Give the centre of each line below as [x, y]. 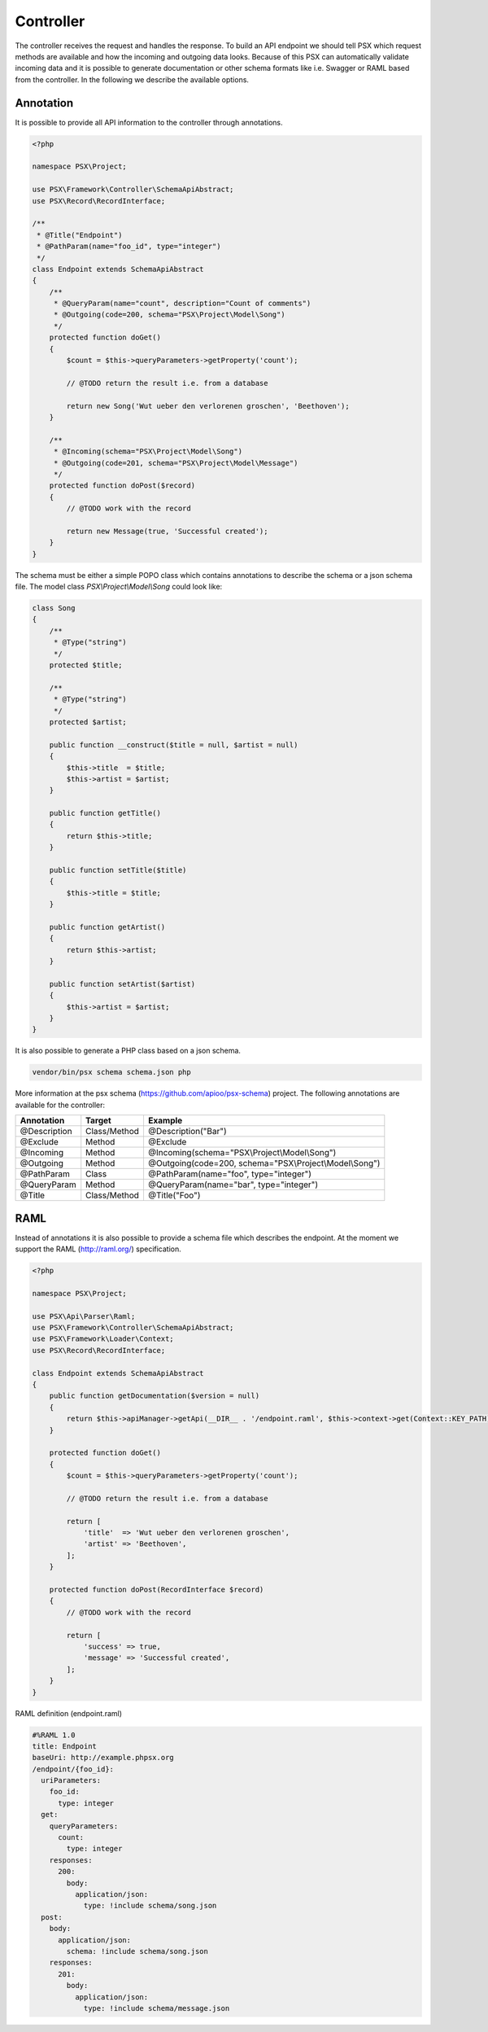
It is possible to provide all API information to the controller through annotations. [149, 122]
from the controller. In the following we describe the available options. [132, 79]
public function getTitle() [105, 813]
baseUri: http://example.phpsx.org [103, 1758]
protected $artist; [88, 722]
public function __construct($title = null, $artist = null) [174, 744]
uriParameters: [71, 1780]
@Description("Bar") [187, 1132]
